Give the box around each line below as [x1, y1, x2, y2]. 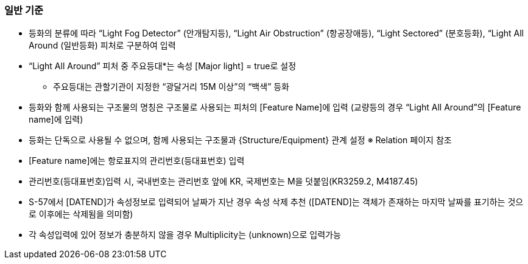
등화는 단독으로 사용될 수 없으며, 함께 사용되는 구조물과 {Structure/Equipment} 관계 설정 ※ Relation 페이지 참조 [29, 135, 452, 146]
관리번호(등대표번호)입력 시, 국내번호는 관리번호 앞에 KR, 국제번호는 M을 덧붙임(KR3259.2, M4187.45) [29, 176, 418, 187]
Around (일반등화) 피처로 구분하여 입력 [29, 40, 176, 51]
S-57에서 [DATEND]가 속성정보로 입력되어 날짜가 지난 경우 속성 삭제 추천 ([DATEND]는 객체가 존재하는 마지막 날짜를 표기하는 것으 [29, 197, 524, 208]
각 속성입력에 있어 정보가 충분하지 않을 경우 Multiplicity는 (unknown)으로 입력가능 [29, 229, 341, 240]
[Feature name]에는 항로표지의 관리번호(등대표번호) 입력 [29, 155, 245, 166]
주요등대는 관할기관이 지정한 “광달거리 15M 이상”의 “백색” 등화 [53, 81, 289, 92]
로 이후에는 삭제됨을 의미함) [29, 209, 133, 220]
